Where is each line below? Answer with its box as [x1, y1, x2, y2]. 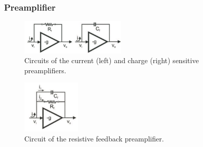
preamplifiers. [24, 65, 66, 75]
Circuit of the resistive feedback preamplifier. [24, 133, 164, 143]
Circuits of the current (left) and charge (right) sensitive [24, 55, 199, 66]
